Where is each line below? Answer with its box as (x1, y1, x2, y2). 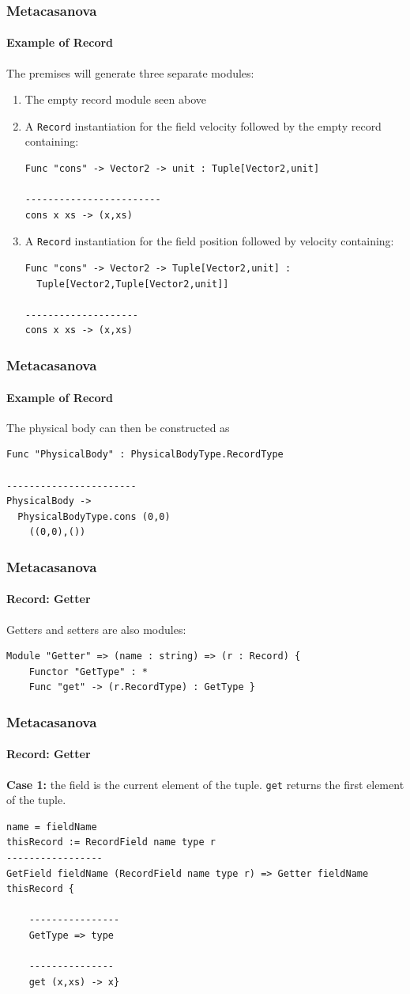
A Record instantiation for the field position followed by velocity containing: (24, 233, 394, 249)
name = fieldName (6, 821, 97, 833)
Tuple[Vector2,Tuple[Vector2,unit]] (36, 278, 229, 290)
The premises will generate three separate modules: (6, 64, 254, 81)
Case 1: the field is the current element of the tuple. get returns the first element (6, 776, 404, 792)
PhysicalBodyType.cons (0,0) (17, 510, 171, 522)
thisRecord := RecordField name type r (6, 837, 216, 848)
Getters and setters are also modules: (6, 620, 186, 637)
